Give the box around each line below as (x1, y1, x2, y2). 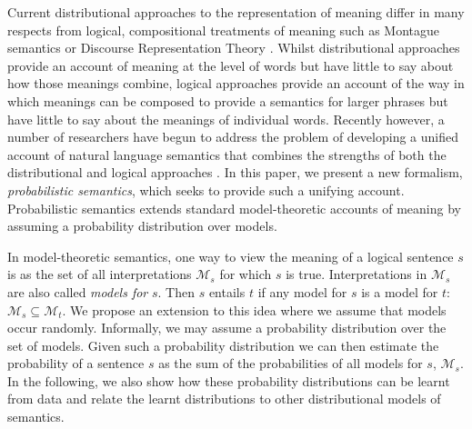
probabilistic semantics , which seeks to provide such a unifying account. (7, 180, 405, 199)
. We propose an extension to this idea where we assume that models (62, 300, 447, 319)
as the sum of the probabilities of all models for (158, 354, 423, 373)
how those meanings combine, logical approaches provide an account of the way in (7, 74, 465, 93)
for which (219, 264, 272, 284)
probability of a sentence (7, 354, 145, 373)
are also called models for (7, 282, 148, 301)
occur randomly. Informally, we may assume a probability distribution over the (7, 318, 447, 337)
